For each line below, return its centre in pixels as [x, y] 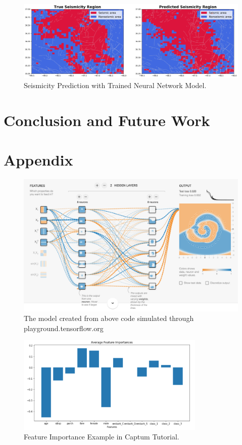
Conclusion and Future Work [107, 120]
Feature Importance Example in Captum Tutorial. [102, 437]
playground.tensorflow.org [64, 328]
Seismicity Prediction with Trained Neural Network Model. [115, 85]
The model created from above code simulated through [109, 318]
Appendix [38, 159]
